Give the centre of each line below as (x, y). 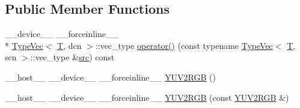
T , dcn (69, 45)
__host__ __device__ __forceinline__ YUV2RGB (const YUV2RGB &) (147, 97)
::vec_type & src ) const (72, 57)
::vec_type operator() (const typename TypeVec (184, 45)
